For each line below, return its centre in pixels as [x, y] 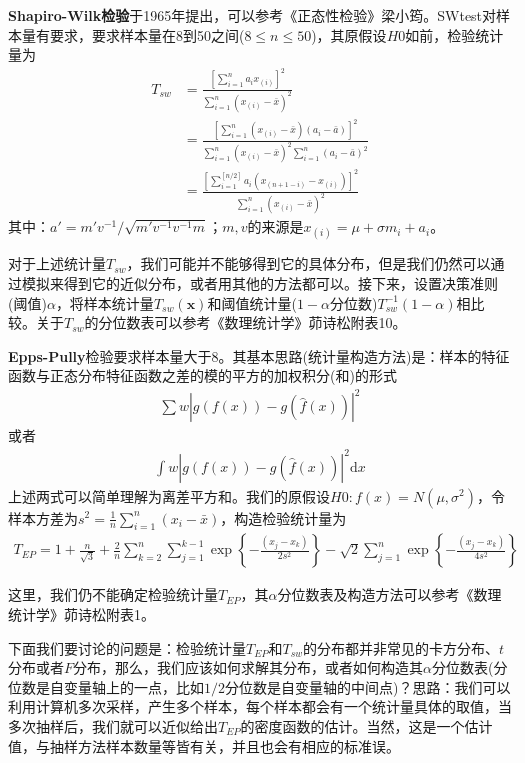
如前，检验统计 [454, 34]
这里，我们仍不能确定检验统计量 [113, 594]
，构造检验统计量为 [283, 517]
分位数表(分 [469, 667]
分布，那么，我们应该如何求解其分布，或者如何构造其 [248, 667]
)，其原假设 [349, 34]
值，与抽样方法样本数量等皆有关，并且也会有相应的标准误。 [204, 745]
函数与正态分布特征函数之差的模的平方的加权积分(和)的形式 [202, 375]
